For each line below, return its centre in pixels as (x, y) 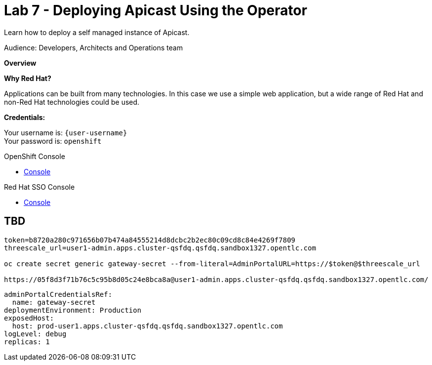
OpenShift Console (35, 156)
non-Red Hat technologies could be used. (72, 102)
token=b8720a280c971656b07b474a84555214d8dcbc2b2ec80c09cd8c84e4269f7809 (150, 240)
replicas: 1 (27, 342)
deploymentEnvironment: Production (73, 310)
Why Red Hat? (28, 78)
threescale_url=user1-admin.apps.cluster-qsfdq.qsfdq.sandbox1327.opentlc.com (160, 248)
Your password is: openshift (53, 141)
